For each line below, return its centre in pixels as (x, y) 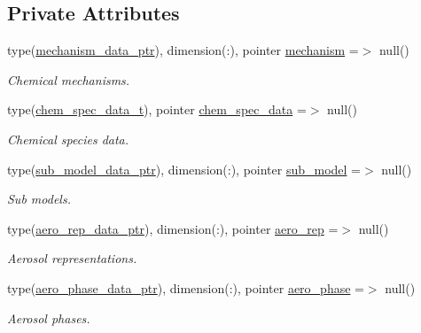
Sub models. (39, 199)
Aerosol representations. (72, 258)
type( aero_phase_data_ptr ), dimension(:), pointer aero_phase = (186, 287)
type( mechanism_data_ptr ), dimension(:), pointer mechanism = (183, 50)
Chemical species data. (68, 139)
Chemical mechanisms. (69, 79)
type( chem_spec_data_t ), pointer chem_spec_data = (157, 109)
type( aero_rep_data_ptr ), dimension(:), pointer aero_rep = (173, 228)
